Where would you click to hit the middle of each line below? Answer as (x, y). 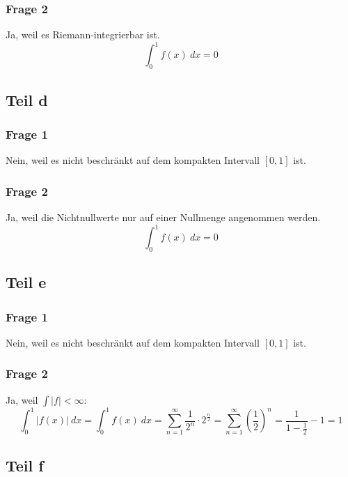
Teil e (26, 282)
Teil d (27, 99)
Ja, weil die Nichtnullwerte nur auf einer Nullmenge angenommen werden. (163, 217)
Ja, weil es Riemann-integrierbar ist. (83, 35)
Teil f (25, 465)
